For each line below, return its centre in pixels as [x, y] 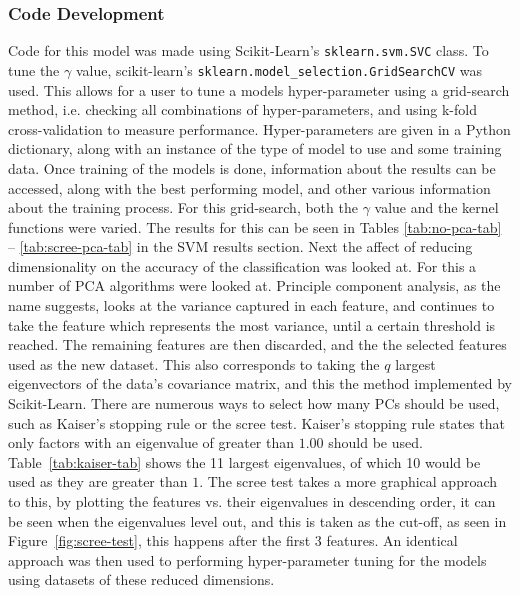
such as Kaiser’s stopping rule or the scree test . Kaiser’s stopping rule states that [256, 422]
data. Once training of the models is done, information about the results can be [252, 167]
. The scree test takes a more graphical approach [348, 481]
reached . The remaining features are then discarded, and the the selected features [257, 344]
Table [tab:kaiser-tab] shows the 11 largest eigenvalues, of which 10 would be [244, 461]
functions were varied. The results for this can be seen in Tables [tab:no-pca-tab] [255, 226]
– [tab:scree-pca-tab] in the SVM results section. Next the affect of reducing [240, 246]
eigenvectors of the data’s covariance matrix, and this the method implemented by [260, 383]
